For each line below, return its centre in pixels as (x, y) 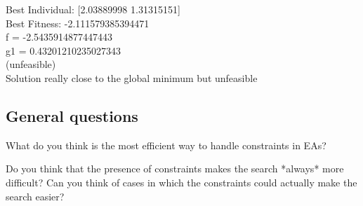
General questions (72, 115)
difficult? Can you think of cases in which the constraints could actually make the (181, 182)
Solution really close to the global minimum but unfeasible (132, 77)
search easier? (35, 196)
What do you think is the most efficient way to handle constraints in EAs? (166, 145)
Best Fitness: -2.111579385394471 (78, 23)
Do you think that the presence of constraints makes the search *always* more (175, 169)
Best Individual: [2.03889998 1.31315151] (93, 9)
